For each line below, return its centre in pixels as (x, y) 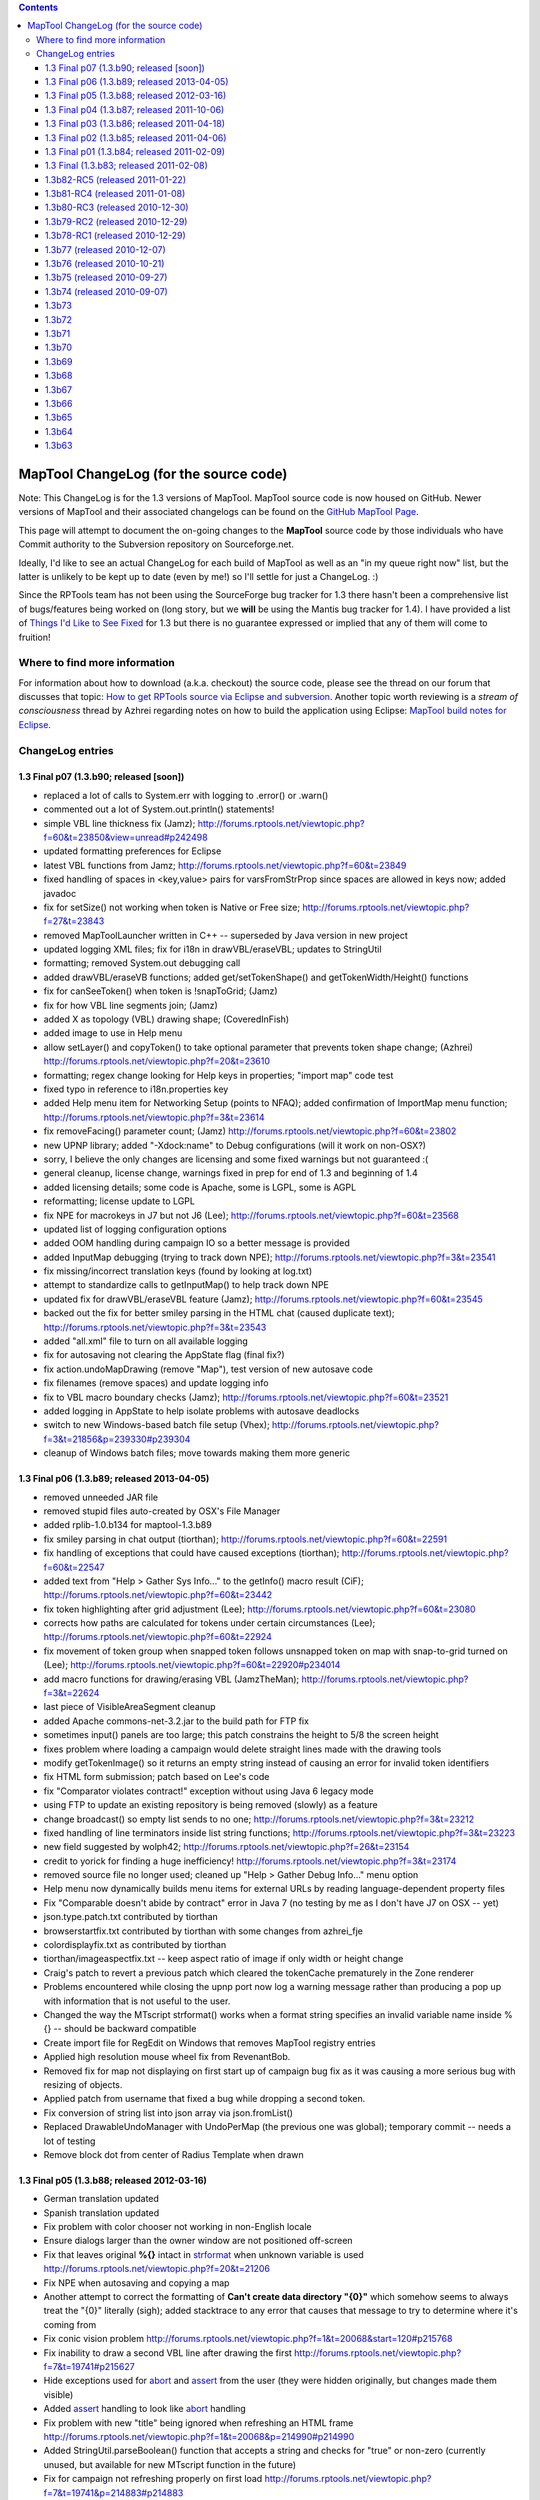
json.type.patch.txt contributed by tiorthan (131, 1917)
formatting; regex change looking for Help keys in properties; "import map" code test (218, 1075)
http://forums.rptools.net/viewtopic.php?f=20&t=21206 (156, 2269)
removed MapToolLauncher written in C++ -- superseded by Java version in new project (226, 935)
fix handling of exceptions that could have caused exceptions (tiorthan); (191, 1553)
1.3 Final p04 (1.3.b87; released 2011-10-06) (135, 109)
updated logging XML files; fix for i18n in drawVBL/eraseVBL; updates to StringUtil (212, 949)
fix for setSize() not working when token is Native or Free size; (171, 907)
